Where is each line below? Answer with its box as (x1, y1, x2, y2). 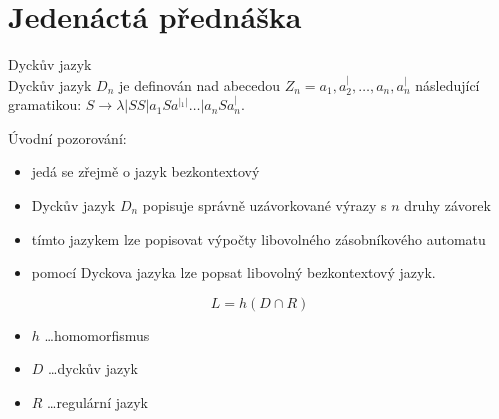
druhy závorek (404, 194, 491, 215)
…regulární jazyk (47, 391, 148, 412)
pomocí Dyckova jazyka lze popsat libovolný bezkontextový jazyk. (31, 262, 436, 283)
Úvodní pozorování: (8, 127, 127, 148)
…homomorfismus (44, 324, 150, 345)
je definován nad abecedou (119, 74, 281, 95)
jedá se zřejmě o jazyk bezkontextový (31, 161, 260, 182)
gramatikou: (8, 94, 82, 115)
